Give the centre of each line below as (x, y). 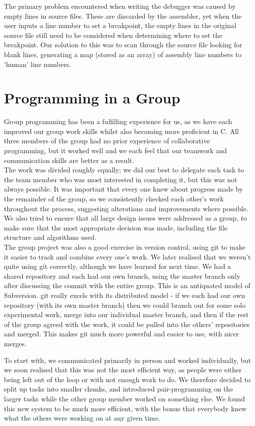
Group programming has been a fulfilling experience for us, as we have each (118, 121)
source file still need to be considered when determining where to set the (113, 35)
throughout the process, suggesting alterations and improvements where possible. (126, 208)
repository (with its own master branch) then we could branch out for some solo (125, 305)
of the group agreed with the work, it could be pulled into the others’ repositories (127, 324)
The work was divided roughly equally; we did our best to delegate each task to (124, 170)
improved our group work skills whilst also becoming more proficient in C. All (121, 131)
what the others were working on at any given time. (82, 418)
